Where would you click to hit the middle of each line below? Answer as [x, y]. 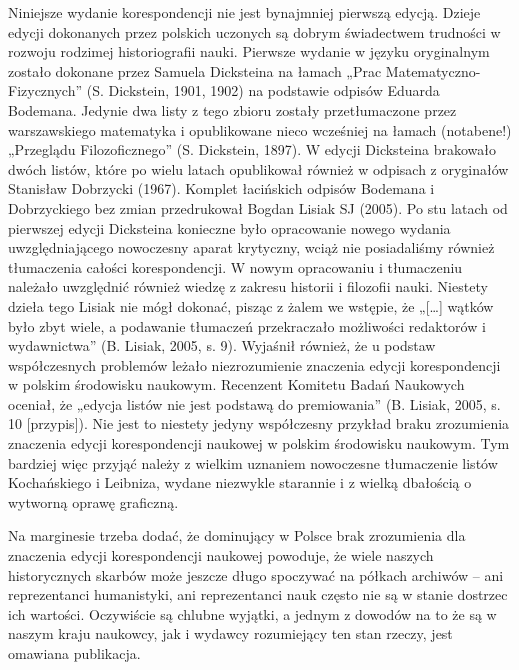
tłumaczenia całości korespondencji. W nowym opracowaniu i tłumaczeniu [235, 266]
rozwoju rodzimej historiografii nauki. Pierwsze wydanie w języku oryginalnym [249, 51]
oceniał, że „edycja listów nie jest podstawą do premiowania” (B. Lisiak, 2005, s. [254, 403]
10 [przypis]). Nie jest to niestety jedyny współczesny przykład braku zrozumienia [259, 423]
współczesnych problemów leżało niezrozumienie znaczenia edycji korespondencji [254, 364]
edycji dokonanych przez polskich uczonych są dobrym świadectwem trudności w [254, 31]
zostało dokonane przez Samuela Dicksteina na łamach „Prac [195, 70]
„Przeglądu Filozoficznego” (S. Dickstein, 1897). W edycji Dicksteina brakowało [252, 149]
